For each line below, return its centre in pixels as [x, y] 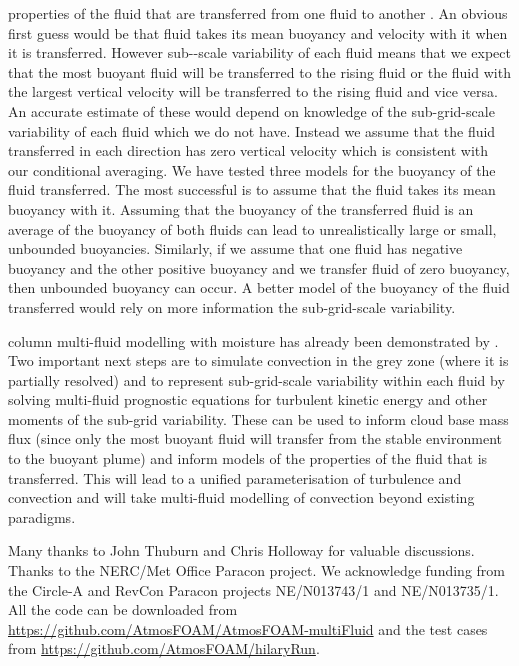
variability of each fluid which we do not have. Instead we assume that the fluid [252, 130]
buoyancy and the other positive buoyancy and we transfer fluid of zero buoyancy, [259, 267]
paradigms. [42, 516]
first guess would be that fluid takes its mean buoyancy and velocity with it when [258, 32]
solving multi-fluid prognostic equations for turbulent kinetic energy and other [248, 399]
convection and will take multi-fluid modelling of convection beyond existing [241, 497]
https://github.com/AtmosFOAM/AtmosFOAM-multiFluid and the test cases [248, 628]
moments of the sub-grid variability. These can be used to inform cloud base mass [258, 418]
